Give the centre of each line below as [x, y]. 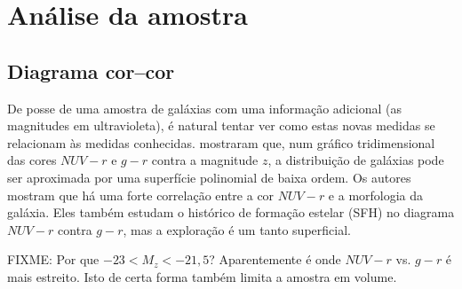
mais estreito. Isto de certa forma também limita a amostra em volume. [202, 276]
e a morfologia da [376, 195]
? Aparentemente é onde [275, 259]
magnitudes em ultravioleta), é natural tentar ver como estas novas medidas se [221, 125]
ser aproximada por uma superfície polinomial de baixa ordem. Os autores [209, 177]
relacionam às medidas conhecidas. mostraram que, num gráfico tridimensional [221, 142]
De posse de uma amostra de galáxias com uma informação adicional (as [204, 108]
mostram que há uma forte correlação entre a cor [141, 195]
